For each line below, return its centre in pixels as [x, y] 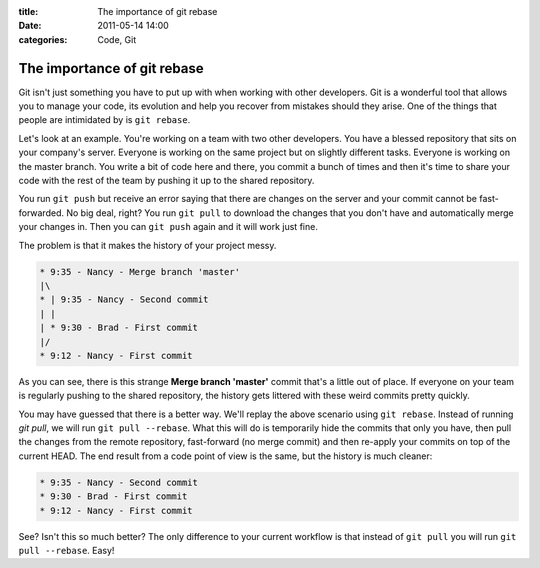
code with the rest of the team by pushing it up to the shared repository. [166, 181]
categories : [43, 39]
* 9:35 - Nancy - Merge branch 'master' [139, 271]
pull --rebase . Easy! [66, 550]
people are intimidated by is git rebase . [104, 120]
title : [28, 11]
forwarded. [41, 212]
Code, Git [117, 39]
